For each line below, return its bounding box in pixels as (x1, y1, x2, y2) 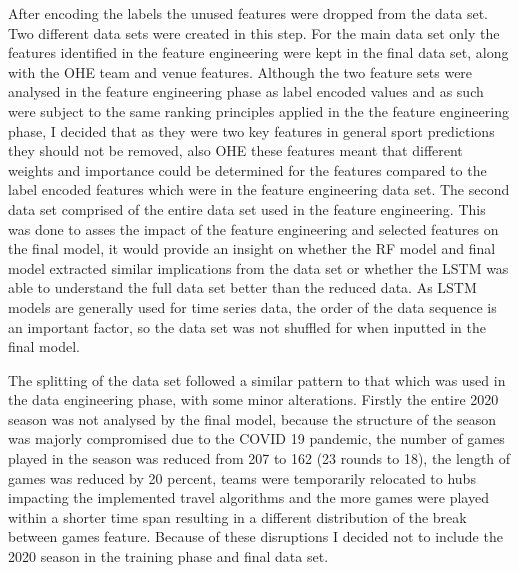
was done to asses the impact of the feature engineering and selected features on (8, 218, 499, 239)
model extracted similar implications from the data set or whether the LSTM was (8, 257, 509, 278)
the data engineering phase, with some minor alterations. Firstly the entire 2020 (8, 389, 499, 410)
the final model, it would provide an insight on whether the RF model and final (8, 238, 496, 259)
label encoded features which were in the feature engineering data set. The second (8, 179, 510, 200)
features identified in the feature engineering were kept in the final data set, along (8, 42, 509, 63)
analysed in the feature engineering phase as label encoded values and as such (8, 81, 484, 102)
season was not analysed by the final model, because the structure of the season (8, 408, 496, 429)
